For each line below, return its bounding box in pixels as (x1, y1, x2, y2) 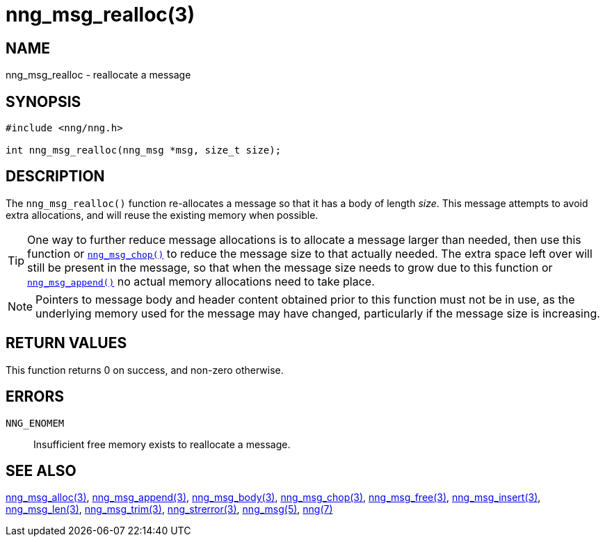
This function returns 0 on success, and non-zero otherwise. (6, 363, 284, 376)
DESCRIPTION (6, 167, 105, 186)
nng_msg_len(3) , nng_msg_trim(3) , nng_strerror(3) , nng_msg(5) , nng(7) (6, 503, 333, 516)
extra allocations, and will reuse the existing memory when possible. (6, 208, 318, 221)
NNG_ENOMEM (6, 417, 65, 429)
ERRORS (6, 388, 65, 406)
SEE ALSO (6, 461, 76, 479)
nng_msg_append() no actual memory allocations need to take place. (27, 274, 375, 288)
